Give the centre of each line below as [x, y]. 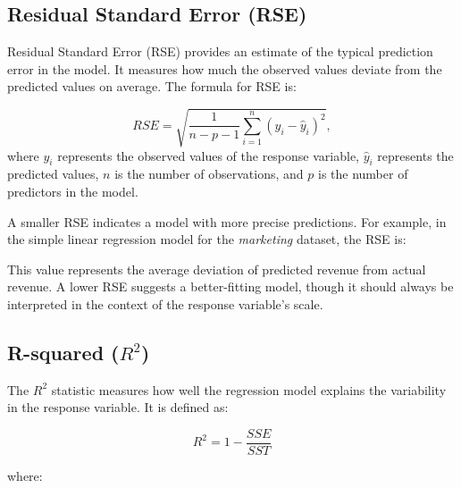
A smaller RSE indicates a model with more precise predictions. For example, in [227, 221]
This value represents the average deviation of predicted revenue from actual [217, 269]
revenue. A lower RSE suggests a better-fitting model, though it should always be [230, 286]
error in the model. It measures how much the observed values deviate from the [225, 68]
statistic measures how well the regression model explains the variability [249, 389]
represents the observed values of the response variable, [208, 155]
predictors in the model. [73, 191]
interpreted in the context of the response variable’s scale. [165, 303]
